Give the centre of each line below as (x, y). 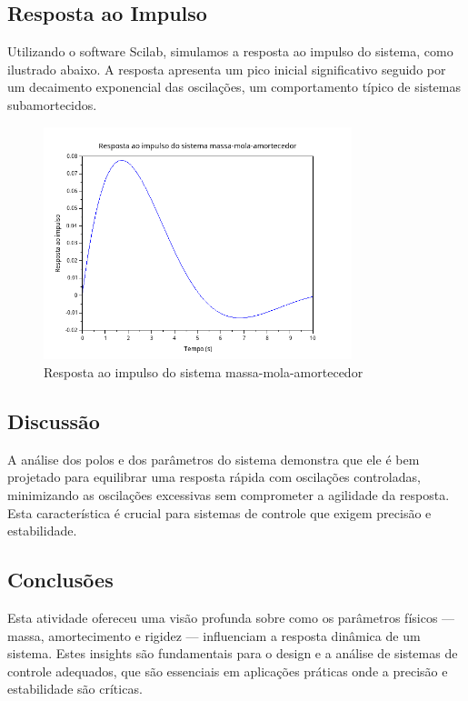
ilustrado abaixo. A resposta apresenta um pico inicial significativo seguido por (227, 69)
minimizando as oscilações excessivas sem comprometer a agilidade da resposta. (229, 494)
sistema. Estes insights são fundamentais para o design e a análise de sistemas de (233, 653)
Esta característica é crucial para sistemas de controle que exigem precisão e (219, 512)
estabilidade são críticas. (75, 689)
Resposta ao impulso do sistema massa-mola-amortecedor (204, 371)
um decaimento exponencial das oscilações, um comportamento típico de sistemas (234, 87)
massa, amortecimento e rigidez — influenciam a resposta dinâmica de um (214, 635)
